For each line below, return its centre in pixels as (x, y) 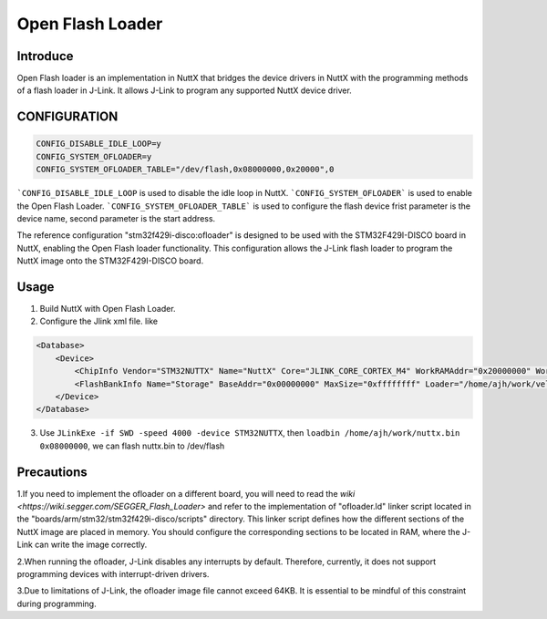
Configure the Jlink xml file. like (99, 321)
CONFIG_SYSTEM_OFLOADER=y (94, 156)
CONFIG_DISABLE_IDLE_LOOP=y (98, 144)
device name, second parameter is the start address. (116, 218)
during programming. (57, 604)
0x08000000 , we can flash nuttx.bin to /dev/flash (132, 446)
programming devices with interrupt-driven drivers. (113, 574)
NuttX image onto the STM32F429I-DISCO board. (110, 261)
